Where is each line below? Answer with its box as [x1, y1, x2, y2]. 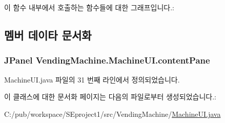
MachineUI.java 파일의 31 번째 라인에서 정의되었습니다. [4, 74, 180, 85]
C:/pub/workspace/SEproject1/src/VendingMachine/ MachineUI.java [4, 108, 221, 119]
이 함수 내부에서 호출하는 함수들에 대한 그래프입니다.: [4, 2, 174, 12]
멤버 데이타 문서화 [4, 27, 92, 43]
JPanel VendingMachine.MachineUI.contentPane [4, 54, 210, 67]
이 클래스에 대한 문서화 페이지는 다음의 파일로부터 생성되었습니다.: [4, 91, 216, 102]
